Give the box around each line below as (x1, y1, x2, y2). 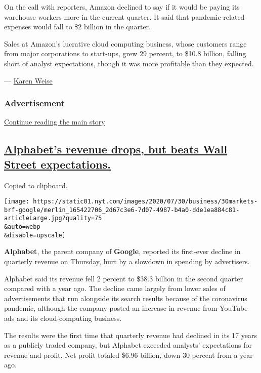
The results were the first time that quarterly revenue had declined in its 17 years (4, 329, 257, 340)
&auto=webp (4, 223, 40, 231)
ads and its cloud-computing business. (4, 313, 122, 323)
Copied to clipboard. (4, 180, 68, 190)
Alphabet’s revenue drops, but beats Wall (4, 141, 228, 157)
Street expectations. (4, 156, 111, 172)
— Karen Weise (4, 75, 53, 86)
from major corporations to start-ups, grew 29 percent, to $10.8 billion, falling (4, 48, 246, 59)
